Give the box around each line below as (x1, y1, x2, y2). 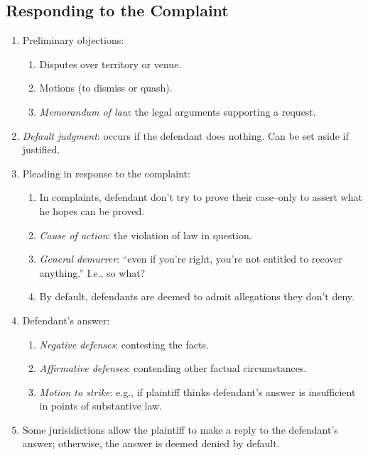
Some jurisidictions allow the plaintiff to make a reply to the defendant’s (22, 422, 338, 437)
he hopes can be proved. (39, 203, 145, 218)
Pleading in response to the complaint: (22, 165, 190, 180)
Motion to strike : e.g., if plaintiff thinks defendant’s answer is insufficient (39, 384, 356, 399)
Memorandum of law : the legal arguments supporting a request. (39, 104, 316, 119)
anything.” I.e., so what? (39, 265, 146, 280)
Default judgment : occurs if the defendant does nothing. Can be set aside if (22, 128, 349, 143)
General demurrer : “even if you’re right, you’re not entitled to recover (39, 251, 343, 266)
